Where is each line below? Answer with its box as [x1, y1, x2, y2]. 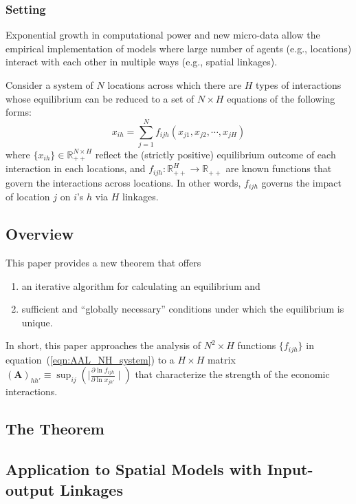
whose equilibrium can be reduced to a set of [5, 91, 194, 105]
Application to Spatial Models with [5, 459, 262, 480]
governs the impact [261, 175, 342, 189]
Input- [267, 459, 313, 480]
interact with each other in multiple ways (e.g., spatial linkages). [5, 54, 278, 69]
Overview [5, 223, 74, 244]
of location [5, 189, 50, 204]
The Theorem [5, 418, 104, 439]
